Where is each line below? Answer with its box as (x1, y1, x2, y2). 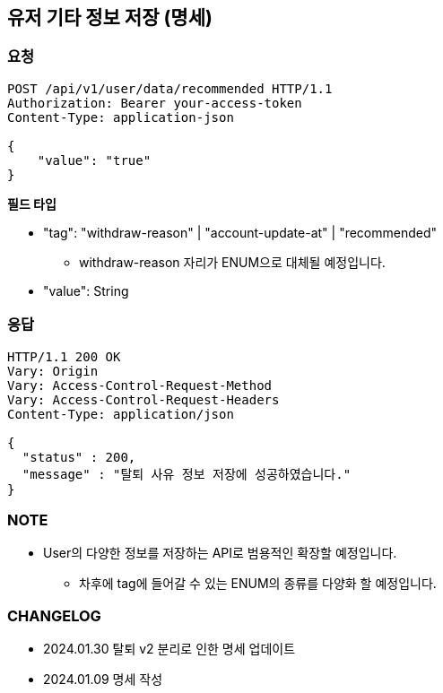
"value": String (43, 282, 129, 299)
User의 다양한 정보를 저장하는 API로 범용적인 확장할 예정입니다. (43, 545, 397, 561)
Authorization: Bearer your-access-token (7, 95, 302, 110)
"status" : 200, (22, 449, 136, 464)
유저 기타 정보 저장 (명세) (7, 6, 213, 29)
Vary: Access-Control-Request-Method (7, 377, 273, 393)
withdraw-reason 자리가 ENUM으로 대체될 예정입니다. (79, 254, 386, 270)
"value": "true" (37, 152, 152, 168)
